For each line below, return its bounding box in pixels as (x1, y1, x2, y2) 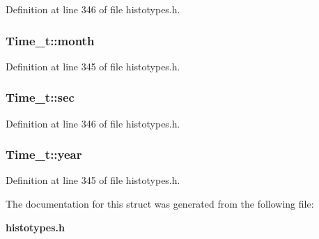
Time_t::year (6, 146, 82, 163)
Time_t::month (6, 31, 95, 49)
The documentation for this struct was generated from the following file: (6, 196, 314, 211)
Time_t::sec (6, 88, 75, 106)
